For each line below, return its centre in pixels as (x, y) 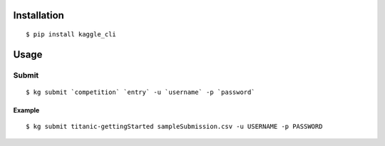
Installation (38, 15)
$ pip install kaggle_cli (71, 35)
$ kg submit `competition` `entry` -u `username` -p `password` (141, 92)
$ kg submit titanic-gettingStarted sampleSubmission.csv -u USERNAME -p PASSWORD (174, 127)
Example (26, 110)
